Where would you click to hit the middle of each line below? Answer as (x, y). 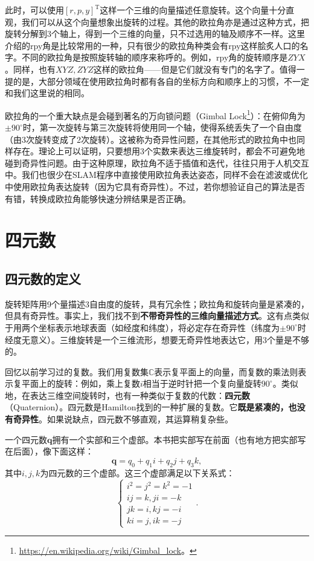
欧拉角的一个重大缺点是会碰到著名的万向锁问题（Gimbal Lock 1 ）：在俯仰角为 (155, 114)
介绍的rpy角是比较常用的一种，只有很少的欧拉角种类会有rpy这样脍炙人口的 (152, 45)
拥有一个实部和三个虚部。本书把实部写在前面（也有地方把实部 (175, 439)
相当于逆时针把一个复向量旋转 (202, 383)
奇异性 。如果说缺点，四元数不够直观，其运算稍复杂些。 (123, 419)
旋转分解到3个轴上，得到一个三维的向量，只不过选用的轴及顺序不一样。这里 (155, 34)
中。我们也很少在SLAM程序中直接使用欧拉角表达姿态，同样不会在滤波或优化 (156, 175)
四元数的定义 (43, 278)
